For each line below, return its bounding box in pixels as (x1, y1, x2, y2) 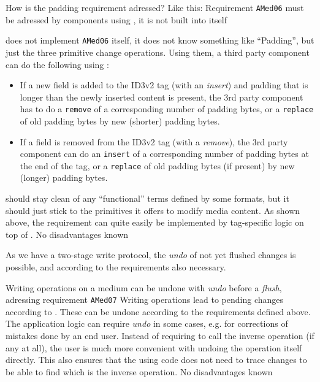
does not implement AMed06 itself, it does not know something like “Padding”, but (6, 34, 314, 47)
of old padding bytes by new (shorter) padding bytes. (20, 114, 220, 127)
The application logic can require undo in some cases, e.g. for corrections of (6, 317, 288, 330)
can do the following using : (6, 58, 109, 71)
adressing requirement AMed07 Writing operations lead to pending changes (6, 293, 284, 306)
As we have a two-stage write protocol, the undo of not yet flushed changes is (6, 248, 296, 261)
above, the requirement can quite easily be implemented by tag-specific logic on (6, 216, 304, 229)
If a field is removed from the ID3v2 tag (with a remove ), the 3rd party (20, 135, 288, 148)
